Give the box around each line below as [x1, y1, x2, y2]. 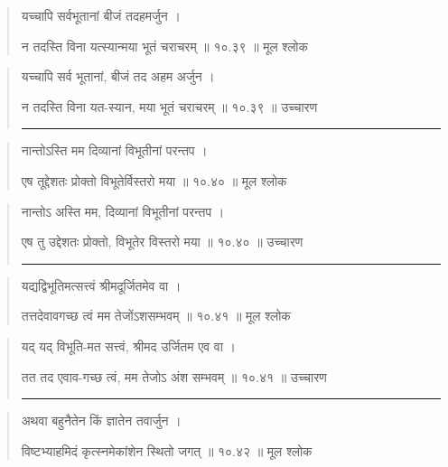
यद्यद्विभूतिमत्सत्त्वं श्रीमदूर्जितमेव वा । [21, 276, 182, 294]
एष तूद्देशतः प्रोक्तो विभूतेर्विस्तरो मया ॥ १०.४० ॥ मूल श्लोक [21, 171, 287, 190]
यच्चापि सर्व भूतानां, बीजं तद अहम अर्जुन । [21, 67, 215, 86]
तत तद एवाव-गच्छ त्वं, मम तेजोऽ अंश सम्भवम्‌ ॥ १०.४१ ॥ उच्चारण [21, 367, 327, 386]
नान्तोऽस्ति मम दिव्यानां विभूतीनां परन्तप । [21, 141, 208, 160]
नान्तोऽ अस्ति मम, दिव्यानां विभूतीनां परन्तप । [21, 201, 225, 220]
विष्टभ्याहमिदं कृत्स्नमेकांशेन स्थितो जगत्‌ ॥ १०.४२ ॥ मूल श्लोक [21, 441, 313, 460]
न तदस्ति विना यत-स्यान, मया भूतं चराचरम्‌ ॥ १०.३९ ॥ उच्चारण [21, 97, 318, 116]
